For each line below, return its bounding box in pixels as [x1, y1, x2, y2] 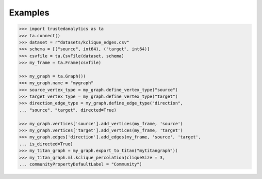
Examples [9, 7, 49, 18]
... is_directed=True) [19, 141, 73, 147]
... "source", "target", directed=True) [19, 107, 116, 113]
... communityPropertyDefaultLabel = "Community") [19, 161, 143, 167]
